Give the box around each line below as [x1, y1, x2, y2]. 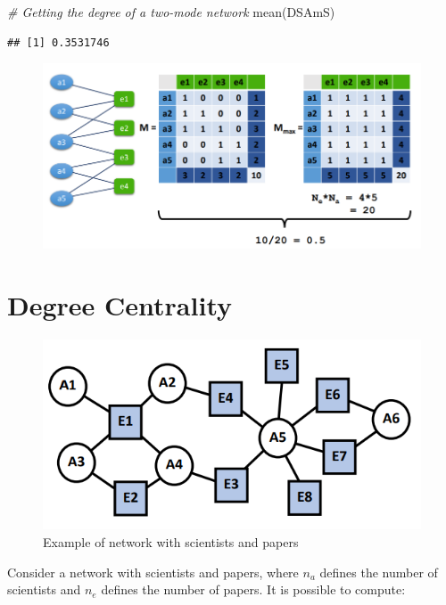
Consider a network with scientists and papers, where [7, 562, 299, 581]
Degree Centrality [7, 286, 233, 323]
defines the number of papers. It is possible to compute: [101, 580, 406, 599]
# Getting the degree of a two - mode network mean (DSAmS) [7, 3, 335, 20]
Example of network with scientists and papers [43, 533, 299, 551]
